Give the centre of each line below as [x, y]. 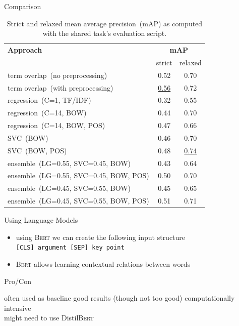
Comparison [23, 6]
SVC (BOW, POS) [37, 150]
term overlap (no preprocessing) [57, 75]
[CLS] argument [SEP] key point [70, 248]
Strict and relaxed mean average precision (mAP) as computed [105, 23]
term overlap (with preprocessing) [61, 87]
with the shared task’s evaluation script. [105, 33]
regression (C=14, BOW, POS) [56, 125]
